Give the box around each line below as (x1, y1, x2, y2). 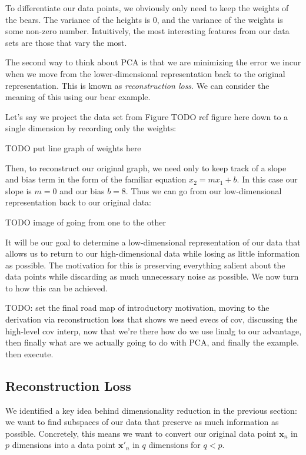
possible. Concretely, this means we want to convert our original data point (5, 427, 277, 439)
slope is (5, 184, 32, 197)
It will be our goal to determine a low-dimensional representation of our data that (5, 235, 301, 248)
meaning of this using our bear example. (5, 91, 151, 103)
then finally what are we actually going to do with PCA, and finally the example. (5, 336, 299, 348)
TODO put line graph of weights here (5, 141, 141, 154)
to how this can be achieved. (5, 281, 108, 294)
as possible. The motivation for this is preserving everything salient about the (5, 258, 285, 271)
